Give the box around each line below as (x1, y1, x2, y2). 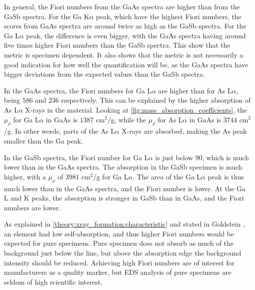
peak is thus (207, 171, 244, 181)
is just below (155, 152, 193, 162)
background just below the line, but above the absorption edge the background (4, 248, 241, 258)
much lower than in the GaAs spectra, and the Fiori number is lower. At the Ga (4, 183, 246, 193)
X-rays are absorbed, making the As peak (121, 126, 247, 136)
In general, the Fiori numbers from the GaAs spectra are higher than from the (4, 1, 240, 11)
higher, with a (4, 171, 46, 181)
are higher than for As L (158, 85, 232, 95)
